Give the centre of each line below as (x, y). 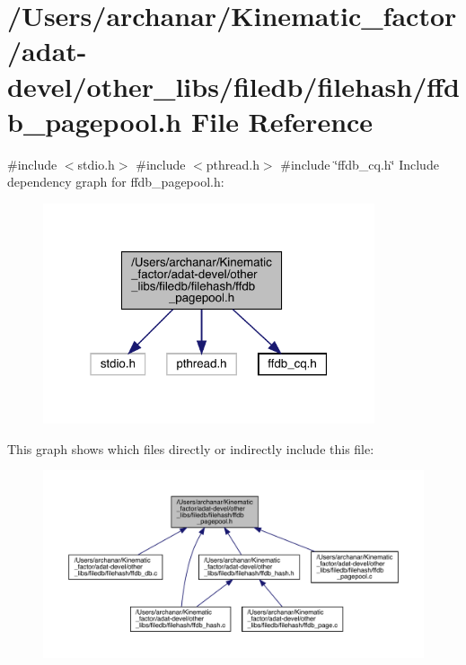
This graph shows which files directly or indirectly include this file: (191, 448)
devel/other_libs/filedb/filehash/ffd (233, 86)
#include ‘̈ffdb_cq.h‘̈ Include (360, 164)
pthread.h (233, 164)
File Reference (282, 121)
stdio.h (96, 164)
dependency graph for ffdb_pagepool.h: (116, 182)
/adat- (47, 51)
